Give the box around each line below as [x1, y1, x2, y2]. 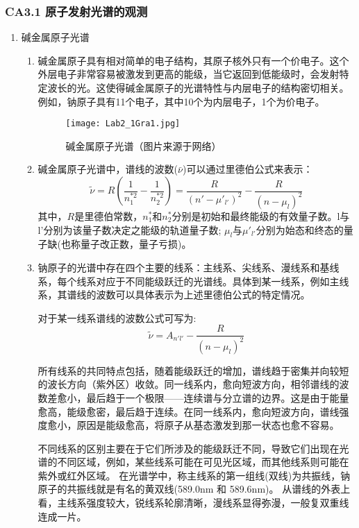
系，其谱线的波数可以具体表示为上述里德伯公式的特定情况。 [37, 287, 310, 302]
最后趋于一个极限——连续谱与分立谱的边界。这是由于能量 [86, 390, 349, 404]
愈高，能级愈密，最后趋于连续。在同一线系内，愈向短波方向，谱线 [37, 404, 340, 418]
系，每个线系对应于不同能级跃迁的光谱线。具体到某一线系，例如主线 [37, 273, 349, 288]
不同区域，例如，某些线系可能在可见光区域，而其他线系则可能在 [57, 454, 349, 469]
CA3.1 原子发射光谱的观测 [5, 2, 148, 19]
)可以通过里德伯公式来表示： [182, 162, 313, 176]
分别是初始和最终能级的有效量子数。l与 [172, 208, 350, 223]
